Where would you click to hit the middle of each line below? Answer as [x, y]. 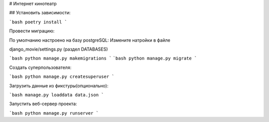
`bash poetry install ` [38, 22]
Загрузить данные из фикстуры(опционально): [59, 86]
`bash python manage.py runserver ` [54, 113]
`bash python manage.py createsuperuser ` [62, 77]
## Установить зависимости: [40, 13]
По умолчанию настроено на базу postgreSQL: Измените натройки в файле [90, 40]
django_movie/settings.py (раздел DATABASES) [59, 49]
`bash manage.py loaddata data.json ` [57, 95]
